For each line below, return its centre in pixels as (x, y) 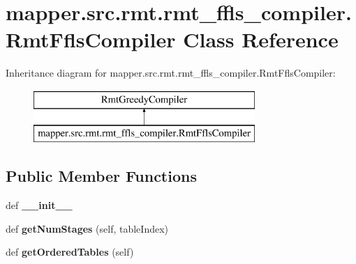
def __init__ (39, 205)
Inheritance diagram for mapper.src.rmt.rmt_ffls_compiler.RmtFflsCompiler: (171, 73)
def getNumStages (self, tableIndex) (87, 228)
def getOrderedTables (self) (70, 252)
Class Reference (261, 39)
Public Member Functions (101, 176)
